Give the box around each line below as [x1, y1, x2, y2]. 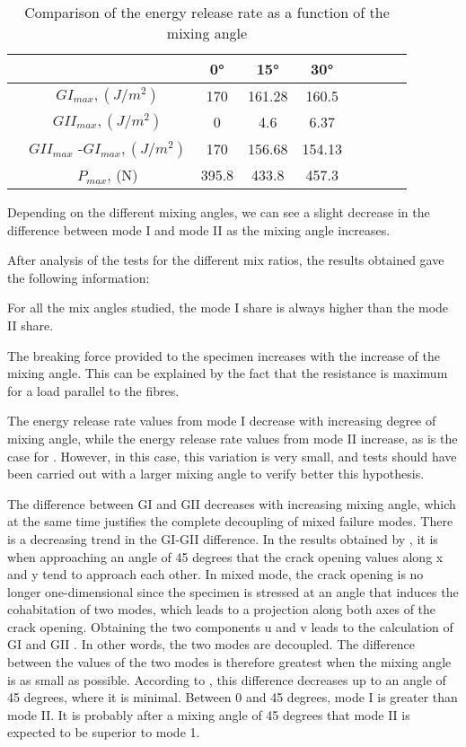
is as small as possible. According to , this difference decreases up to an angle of [7, 670, 446, 689]
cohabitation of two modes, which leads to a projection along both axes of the [7, 600, 436, 619]
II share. [7, 315, 54, 334]
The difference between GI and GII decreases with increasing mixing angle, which [7, 494, 456, 513]
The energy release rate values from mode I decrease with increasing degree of [7, 411, 436, 430]
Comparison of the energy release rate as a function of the [24, 2, 390, 22]
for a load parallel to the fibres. [7, 381, 180, 400]
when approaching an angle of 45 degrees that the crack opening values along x [7, 547, 444, 566]
